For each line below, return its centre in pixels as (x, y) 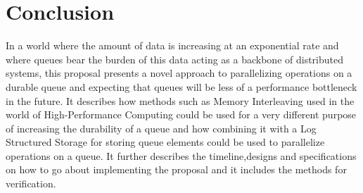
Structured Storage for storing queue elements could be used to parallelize (165, 142)
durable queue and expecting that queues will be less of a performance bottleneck (181, 86)
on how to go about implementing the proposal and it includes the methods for (176, 169)
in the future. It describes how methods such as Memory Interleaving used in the (180, 100)
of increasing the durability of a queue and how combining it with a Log (161, 128)
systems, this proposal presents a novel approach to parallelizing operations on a (179, 73)
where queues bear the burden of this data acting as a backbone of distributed (174, 59)
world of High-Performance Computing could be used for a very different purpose (181, 114)
